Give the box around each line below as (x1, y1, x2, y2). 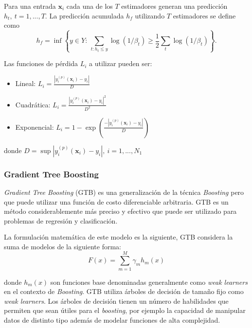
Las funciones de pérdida (4, 58, 78, 69)
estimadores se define (173, 10, 236, 20)
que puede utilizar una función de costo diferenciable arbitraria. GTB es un (4, 196, 229, 207)
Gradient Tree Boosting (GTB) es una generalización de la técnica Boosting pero (4, 187, 244, 197)
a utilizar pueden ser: (89, 58, 152, 69)
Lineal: (15, 78, 36, 88)
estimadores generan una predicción (121, 1, 228, 11)
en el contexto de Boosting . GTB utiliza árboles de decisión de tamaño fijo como (4, 286, 244, 296)
